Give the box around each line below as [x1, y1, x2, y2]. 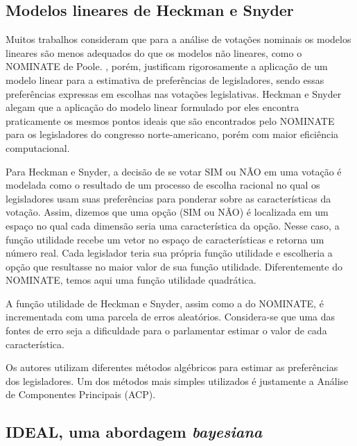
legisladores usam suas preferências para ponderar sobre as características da [6, 191, 331, 205]
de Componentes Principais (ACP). [6, 387, 156, 402]
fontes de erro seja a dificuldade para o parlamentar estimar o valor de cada [6, 323, 327, 338]
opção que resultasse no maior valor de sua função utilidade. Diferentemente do [6, 259, 342, 273]
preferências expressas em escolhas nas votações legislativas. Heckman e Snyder [6, 86, 342, 101]
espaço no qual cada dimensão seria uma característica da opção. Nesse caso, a [6, 218, 340, 232]
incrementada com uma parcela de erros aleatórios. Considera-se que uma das [6, 309, 336, 324]
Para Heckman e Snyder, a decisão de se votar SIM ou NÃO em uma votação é [6, 164, 342, 178]
